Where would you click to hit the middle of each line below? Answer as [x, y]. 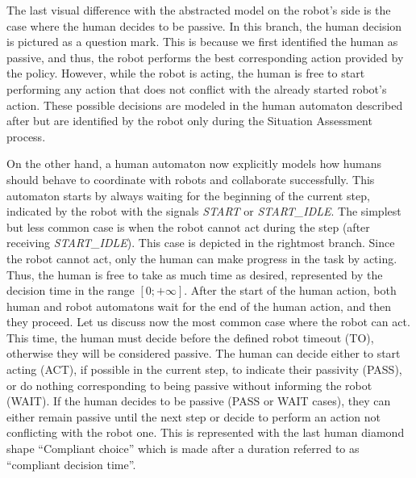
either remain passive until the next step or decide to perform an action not [193, 416]
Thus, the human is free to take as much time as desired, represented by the [195, 274]
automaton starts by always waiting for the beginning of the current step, [188, 195]
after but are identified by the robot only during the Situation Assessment [189, 121]
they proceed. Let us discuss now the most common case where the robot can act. [208, 322]
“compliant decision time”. [71, 464]
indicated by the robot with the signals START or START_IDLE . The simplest [204, 211]
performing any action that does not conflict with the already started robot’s [197, 88]
